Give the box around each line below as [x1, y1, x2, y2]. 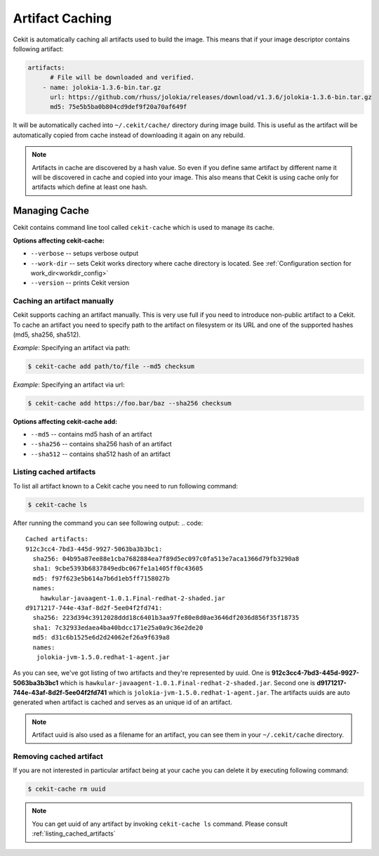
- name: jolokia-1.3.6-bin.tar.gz [42, 83, 161, 91]
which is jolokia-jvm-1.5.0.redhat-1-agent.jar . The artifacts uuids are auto [108, 689, 350, 697]
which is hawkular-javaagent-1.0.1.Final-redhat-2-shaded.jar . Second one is [60, 678, 316, 687]
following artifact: [13, 44, 64, 53]
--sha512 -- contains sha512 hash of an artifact [30, 450, 171, 458]
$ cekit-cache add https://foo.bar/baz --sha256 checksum [27, 399, 232, 407]
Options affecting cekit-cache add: [13, 417, 118, 425]
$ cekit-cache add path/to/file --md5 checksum [27, 362, 194, 370]
